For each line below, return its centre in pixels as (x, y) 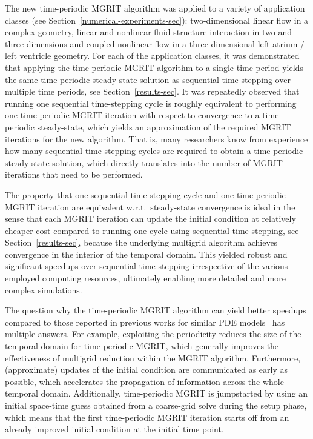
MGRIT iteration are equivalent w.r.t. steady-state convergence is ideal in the (150, 206)
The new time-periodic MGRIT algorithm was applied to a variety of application (155, 8)
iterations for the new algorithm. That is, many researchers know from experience (156, 139)
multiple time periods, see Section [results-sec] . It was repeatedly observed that (152, 91)
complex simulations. (44, 290)
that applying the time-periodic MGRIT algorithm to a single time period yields (154, 67)
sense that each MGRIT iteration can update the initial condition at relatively (150, 219)
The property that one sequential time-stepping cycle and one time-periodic (145, 194)
